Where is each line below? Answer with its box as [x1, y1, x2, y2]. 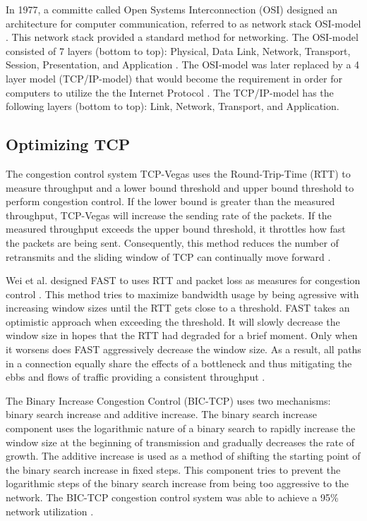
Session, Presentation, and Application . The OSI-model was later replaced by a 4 [6, 57, 360, 72]
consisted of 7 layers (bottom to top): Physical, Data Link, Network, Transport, [6, 43, 351, 58]
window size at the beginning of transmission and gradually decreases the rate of [6, 434, 355, 449]
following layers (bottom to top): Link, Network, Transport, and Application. [6, 99, 339, 114]
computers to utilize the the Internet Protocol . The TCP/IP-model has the [6, 85, 334, 99]
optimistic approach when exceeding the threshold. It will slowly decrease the [6, 314, 340, 329]
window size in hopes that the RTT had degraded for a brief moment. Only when [6, 328, 358, 343]
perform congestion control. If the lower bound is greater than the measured [6, 194, 335, 209]
